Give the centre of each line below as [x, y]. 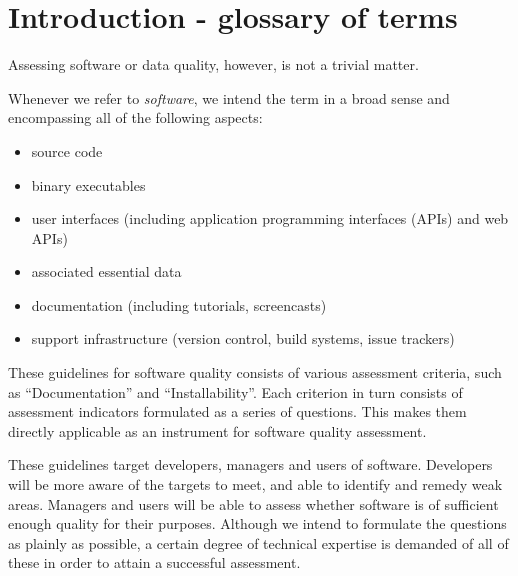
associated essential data [106, 271]
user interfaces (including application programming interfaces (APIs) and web [270, 218]
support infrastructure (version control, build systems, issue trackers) [243, 338]
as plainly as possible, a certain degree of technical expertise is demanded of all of [258, 542]
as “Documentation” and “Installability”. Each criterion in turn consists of [235, 391]
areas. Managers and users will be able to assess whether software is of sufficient [253, 503]
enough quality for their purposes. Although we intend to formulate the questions [257, 523]
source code [67, 150]
